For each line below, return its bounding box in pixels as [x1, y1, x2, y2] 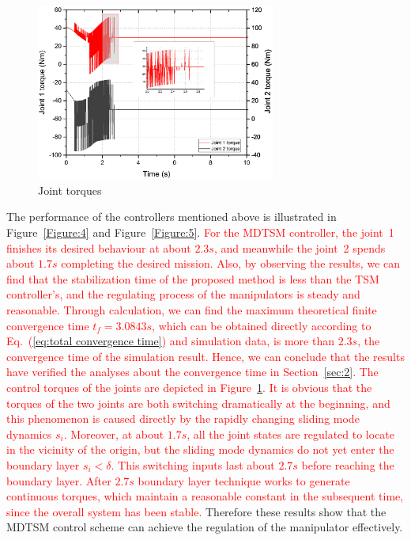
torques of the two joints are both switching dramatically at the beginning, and [6, 394, 390, 411]
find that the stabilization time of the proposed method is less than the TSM [6, 270, 379, 287]
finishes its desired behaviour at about [6, 239, 191, 256]
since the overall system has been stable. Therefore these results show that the [6, 503, 386, 519]
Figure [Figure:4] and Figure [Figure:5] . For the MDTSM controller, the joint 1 [6, 224, 394, 241]
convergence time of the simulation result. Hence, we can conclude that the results [6, 348, 405, 364]
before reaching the [301, 456, 394, 473]
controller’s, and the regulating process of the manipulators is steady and [6, 286, 360, 302]
